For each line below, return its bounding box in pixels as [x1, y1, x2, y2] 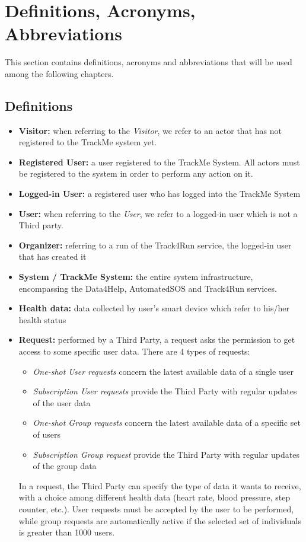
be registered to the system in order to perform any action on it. [18, 167, 253, 180]
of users [33, 428, 61, 440]
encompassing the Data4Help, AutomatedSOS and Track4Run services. [18, 282, 277, 294]
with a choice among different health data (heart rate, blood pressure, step [18, 491, 291, 503]
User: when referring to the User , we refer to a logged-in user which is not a [18, 207, 298, 219]
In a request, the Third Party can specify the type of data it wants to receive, [18, 479, 301, 492]
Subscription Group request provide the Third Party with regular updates [33, 448, 299, 460]
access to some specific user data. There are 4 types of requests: [18, 345, 250, 358]
